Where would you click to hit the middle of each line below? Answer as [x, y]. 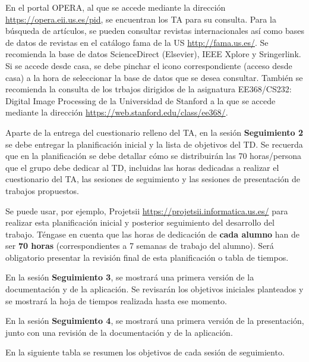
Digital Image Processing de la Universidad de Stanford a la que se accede [141, 100]
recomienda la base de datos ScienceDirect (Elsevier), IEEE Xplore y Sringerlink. [153, 54]
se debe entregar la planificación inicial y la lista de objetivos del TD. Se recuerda [154, 144]
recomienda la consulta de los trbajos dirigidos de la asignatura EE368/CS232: [149, 89]
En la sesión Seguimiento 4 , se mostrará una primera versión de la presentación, [155, 321]
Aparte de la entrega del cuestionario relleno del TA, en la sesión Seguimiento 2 [154, 132]
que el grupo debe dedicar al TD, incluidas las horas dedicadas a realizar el [142, 167]
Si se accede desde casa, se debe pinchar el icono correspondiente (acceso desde [149, 65]
